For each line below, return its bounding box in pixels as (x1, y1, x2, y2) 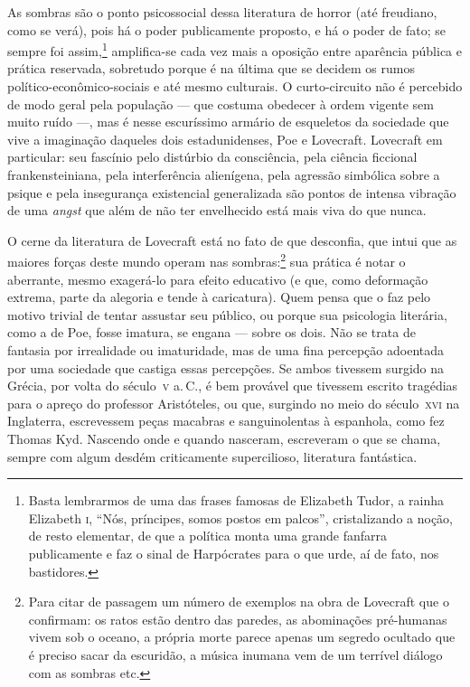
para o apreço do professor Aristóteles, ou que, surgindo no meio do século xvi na (7, 393, 460, 412)
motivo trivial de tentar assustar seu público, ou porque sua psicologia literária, (7, 305, 447, 324)
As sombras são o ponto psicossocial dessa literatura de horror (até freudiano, (7, 3, 437, 21)
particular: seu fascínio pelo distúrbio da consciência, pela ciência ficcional (7, 147, 418, 166)
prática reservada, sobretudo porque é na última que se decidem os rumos (7, 59, 415, 78)
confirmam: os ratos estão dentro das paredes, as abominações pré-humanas (28, 609, 447, 628)
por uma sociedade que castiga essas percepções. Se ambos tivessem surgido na (7, 358, 445, 377)
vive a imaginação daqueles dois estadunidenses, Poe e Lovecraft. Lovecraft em (7, 129, 443, 148)
